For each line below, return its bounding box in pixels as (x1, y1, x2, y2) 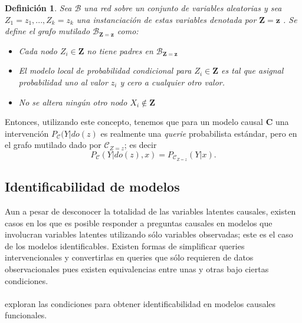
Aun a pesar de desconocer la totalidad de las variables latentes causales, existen (5, 205, 296, 217)
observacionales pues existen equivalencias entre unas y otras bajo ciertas (5, 262, 269, 275)
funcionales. (5, 309, 47, 321)
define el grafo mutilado (5, 25, 90, 37)
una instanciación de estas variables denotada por (76, 13, 257, 25)
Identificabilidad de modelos (5, 177, 180, 196)
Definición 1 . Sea (5, 2, 72, 14)
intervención (5, 127, 49, 139)
